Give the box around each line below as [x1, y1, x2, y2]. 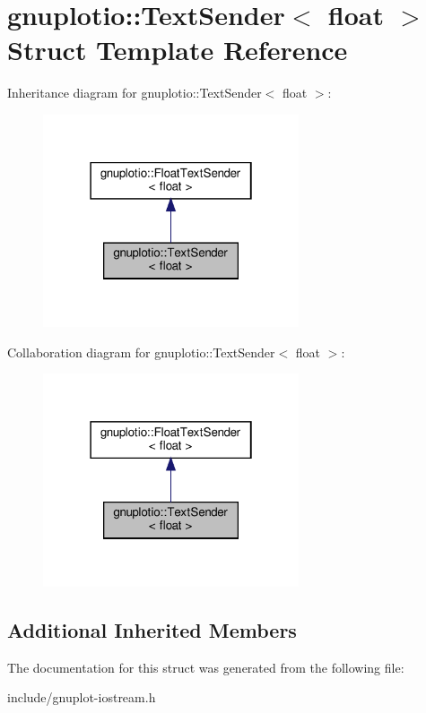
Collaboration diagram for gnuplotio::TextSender [7, 342, 275, 361]
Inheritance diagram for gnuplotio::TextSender [7, 83, 262, 102]
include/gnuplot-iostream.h [7, 688, 156, 707]
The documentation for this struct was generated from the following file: [7, 657, 404, 676]
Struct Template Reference [7, 31, 348, 68]
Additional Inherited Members [7, 615, 297, 643]
